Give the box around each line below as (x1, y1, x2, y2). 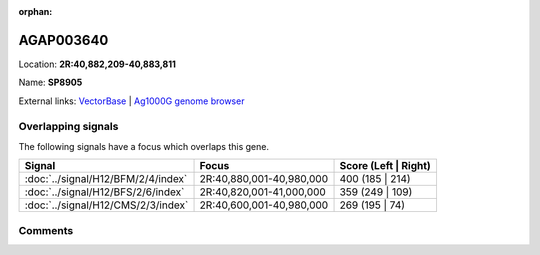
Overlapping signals (18, 120, 119, 134)
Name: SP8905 (18, 76, 83, 89)
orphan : (18, 6, 53, 17)
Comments (18, 223, 74, 237)
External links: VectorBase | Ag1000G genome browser (18, 95, 245, 107)
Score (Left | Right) (339, 159, 432, 173)
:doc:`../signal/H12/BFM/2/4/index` (24, 172, 188, 186)
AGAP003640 (18, 31, 109, 49)
